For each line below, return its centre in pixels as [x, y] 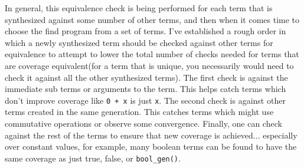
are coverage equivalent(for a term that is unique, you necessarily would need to [149, 65]
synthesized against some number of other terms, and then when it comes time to [152, 19]
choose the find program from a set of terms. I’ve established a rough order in [146, 31]
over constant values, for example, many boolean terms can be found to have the [151, 146]
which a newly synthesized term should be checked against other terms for [139, 42]
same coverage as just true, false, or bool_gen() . [93, 158]
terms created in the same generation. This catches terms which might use [139, 112]
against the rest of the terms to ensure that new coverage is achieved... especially [151, 135]
